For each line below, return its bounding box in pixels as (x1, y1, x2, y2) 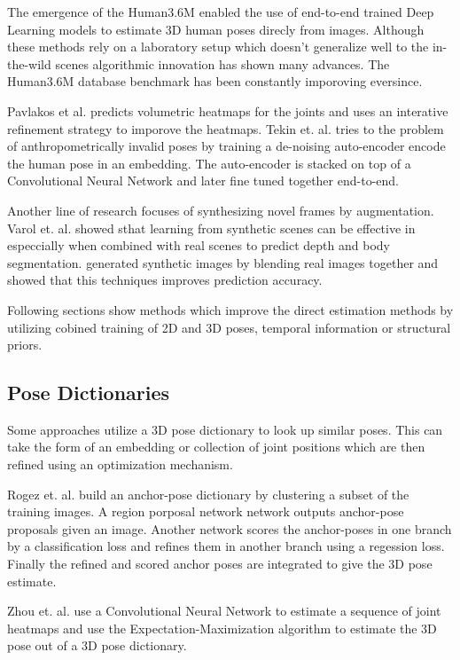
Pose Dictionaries (7, 379, 170, 406)
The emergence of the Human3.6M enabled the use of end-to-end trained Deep (7, 3, 434, 20)
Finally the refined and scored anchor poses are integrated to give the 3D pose (7, 554, 433, 573)
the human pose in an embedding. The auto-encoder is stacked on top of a (7, 153, 411, 172)
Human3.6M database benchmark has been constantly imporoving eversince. (7, 72, 423, 90)
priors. (7, 335, 43, 354)
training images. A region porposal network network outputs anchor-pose (7, 502, 404, 521)
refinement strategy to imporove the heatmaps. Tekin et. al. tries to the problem (7, 119, 444, 137)
